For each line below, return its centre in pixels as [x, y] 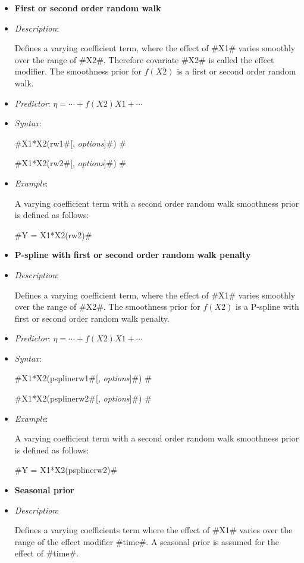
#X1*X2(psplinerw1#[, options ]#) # [83, 378]
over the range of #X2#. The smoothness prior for [107, 307]
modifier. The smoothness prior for [78, 71]
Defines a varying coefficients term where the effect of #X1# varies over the [153, 530]
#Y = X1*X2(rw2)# [53, 234]
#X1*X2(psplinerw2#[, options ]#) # [83, 398]
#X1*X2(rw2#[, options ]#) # [70, 163]
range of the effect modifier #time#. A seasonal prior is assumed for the [147, 541]
